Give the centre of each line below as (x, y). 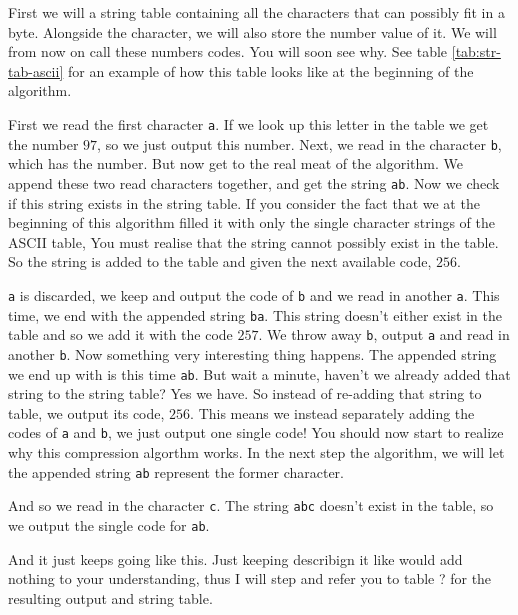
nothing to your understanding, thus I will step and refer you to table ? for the (250, 578)
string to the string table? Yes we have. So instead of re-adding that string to (245, 393)
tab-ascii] (36, 70)
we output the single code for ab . (109, 524)
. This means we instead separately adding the (332, 412)
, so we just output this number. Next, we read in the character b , (299, 143)
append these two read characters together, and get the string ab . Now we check (254, 182)
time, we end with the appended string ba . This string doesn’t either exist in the (255, 314)
